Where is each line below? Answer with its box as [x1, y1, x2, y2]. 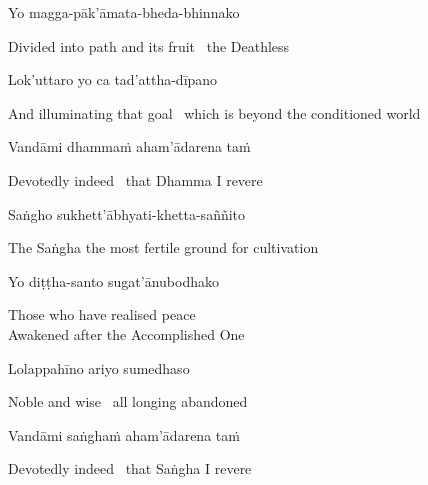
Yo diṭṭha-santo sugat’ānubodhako [8, 270, 219, 291]
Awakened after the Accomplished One [8, 323, 245, 344]
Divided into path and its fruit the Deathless [8, 35, 290, 56]
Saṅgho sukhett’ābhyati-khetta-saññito [8, 203, 246, 224]
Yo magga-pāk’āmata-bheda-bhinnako [8, 2, 240, 22]
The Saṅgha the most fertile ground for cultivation [8, 237, 319, 258]
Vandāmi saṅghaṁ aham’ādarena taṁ [8, 424, 240, 445]
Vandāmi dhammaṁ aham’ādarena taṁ [8, 136, 251, 157]
